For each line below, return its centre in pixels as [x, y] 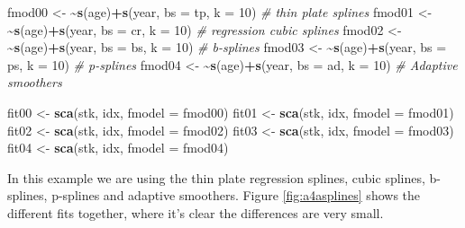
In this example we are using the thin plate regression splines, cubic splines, [216, 177]
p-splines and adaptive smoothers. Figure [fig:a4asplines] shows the [236, 195]
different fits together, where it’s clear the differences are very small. [196, 212]
